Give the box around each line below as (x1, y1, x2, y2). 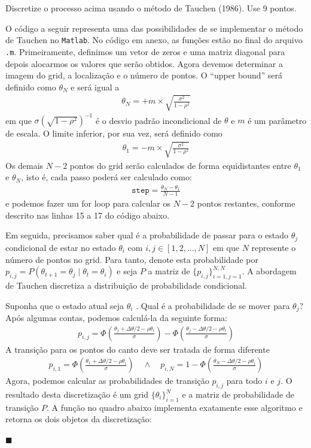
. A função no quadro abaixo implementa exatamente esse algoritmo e (47, 401, 303, 413)
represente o (251, 241, 296, 253)
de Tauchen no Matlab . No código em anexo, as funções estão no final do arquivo (5, 34, 303, 46)
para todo (226, 374, 263, 387)
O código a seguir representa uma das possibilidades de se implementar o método (5, 22, 303, 34)
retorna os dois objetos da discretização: (5, 413, 152, 425)
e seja (117, 265, 138, 277)
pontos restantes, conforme (197, 197, 295, 210)
